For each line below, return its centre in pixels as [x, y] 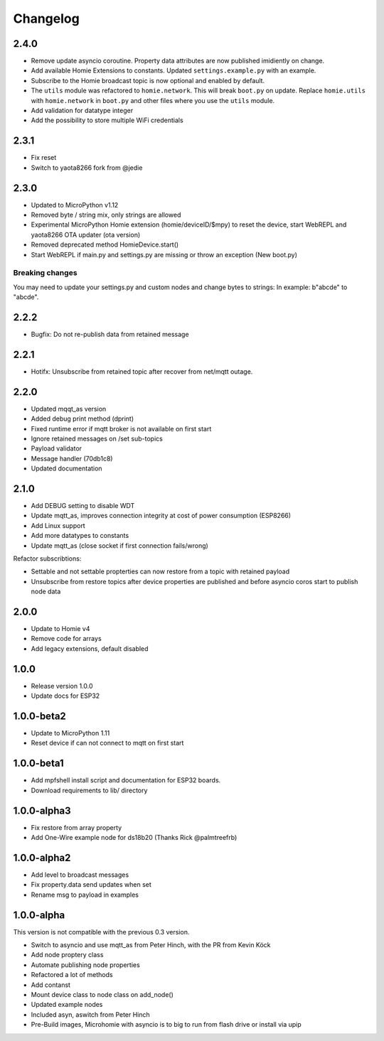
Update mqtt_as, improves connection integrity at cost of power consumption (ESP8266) [161, 516]
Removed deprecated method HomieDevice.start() [105, 244]
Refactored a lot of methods [72, 975]
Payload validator [56, 448]
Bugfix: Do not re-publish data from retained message [110, 334]
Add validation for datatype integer [82, 111]
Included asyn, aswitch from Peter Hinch [91, 1014]
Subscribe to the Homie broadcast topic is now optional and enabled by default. [148, 80]
